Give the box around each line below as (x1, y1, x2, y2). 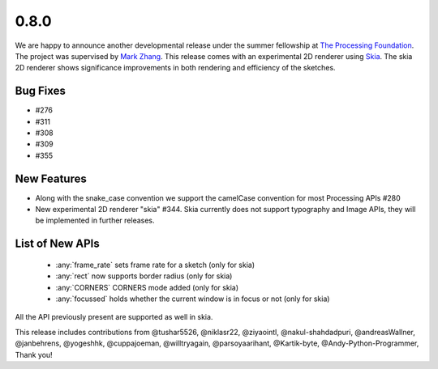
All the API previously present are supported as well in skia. (15, 312, 213, 322)
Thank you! (15, 350, 53, 359)
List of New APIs (15, 237, 101, 251)
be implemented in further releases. (35, 215, 155, 226)
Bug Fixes (15, 84, 67, 98)
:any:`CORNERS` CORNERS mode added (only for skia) (55, 282, 239, 292)
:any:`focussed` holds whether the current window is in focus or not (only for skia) (55, 294, 330, 303)
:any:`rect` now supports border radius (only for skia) (55, 271, 233, 281)
